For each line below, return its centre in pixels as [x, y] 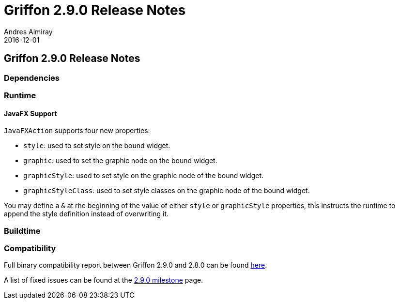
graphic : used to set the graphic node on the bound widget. [120, 161]
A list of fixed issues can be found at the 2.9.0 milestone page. [104, 280]
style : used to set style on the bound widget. [97, 146]
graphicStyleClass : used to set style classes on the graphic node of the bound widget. [167, 191]
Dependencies [32, 78]
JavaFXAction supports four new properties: [77, 131]
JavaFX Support [31, 113]
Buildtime [22, 231]
